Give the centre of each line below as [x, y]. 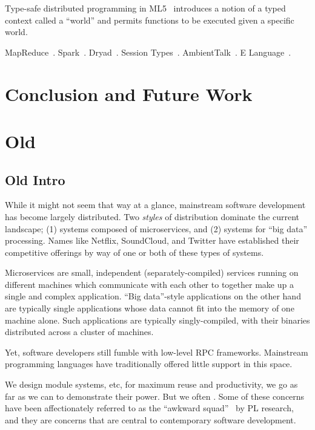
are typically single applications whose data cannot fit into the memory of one [150, 308]
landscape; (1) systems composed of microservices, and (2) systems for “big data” [156, 228]
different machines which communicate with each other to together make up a [149, 284]
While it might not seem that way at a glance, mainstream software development [155, 205]
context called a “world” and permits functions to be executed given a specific [150, 20]
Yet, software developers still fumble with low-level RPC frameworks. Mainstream [157, 352]
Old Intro [35, 179]
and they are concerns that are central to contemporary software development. [151, 419]
